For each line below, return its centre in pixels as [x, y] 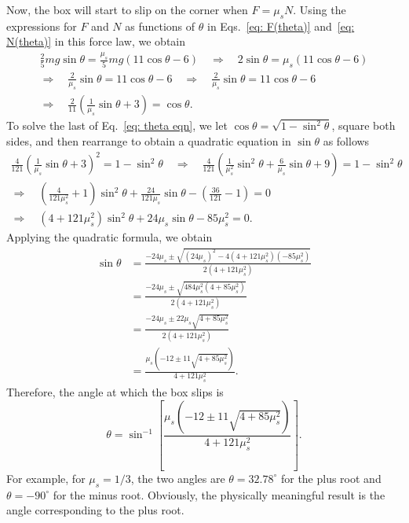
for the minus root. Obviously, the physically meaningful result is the [219, 494]
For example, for [46, 478]
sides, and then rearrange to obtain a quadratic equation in [149, 141]
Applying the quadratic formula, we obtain [110, 237]
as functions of [160, 26]
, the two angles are [178, 478]
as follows [346, 141]
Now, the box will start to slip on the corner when [127, 9]
